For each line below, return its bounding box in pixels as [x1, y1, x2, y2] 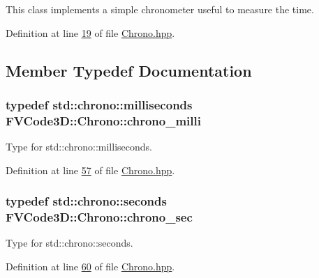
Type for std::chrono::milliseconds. [6, 139, 152, 154]
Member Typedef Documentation [6, 59, 252, 81]
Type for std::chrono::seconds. [6, 235, 133, 250]
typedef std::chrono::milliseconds [6, 95, 193, 113]
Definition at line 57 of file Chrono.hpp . [6, 162, 175, 177]
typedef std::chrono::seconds [6, 192, 167, 210]
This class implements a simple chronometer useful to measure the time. [6, 2, 314, 16]
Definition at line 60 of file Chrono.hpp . [6, 259, 175, 274]
